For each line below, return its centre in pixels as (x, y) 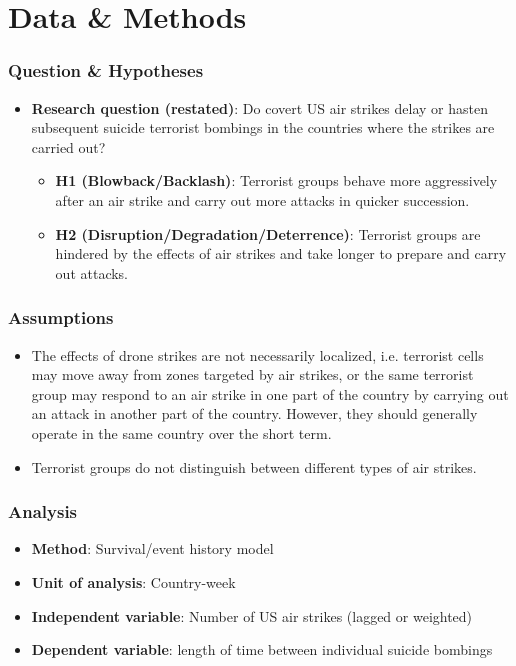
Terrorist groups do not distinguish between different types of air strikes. (254, 466)
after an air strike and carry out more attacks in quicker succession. (262, 199)
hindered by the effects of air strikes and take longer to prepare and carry (281, 253)
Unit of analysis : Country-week (133, 581)
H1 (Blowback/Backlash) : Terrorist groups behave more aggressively (276, 180)
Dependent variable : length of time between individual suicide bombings (262, 649)
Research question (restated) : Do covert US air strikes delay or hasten (260, 107)
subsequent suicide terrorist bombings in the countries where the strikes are (263, 127)
